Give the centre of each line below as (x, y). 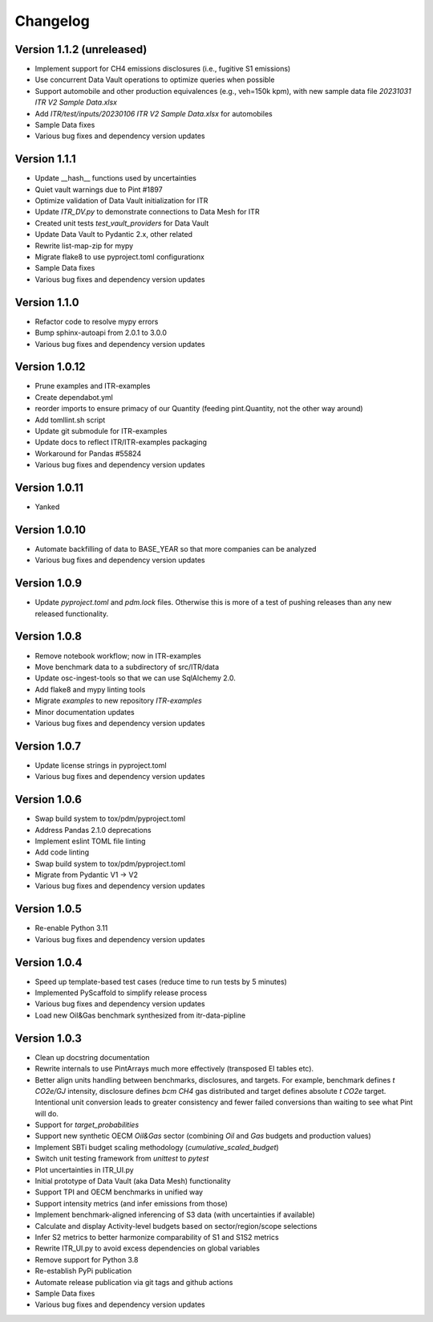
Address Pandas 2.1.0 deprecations (93, 830)
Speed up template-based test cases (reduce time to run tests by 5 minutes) (161, 981)
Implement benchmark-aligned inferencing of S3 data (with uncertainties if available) (175, 1215)
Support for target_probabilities (87, 1125)
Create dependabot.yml (74, 397)
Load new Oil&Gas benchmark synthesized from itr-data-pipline (140, 1015)
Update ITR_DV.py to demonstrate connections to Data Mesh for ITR (147, 212)
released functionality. (71, 614)
